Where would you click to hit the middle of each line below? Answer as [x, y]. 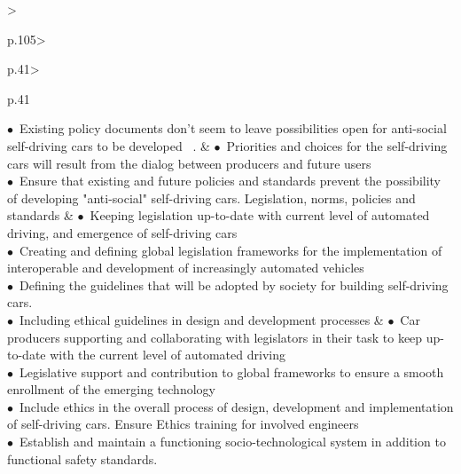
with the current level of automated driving [168, 355]
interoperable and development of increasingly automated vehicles [186, 268]
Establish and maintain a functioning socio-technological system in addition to [232, 442]
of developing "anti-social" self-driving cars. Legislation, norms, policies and [211, 197]
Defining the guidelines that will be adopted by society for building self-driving [234, 284]
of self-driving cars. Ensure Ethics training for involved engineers [183, 424]
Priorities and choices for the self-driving [337, 145]
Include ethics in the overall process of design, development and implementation [236, 406]
